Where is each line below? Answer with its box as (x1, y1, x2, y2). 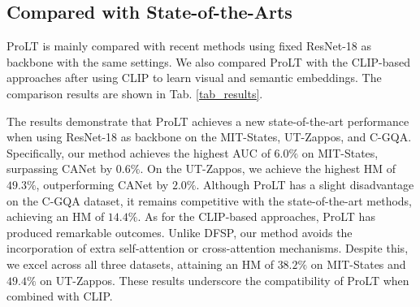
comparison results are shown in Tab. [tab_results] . (6, 84, 263, 102)
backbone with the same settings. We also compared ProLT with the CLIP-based (6, 53, 411, 70)
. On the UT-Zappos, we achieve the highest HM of (140, 160, 396, 177)
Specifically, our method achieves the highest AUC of (6, 144, 271, 161)
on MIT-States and (310, 255, 406, 272)
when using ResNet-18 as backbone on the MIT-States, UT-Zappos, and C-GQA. (6, 128, 412, 145)
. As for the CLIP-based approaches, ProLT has (137, 208, 375, 225)
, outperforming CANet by (36, 175, 169, 192)
